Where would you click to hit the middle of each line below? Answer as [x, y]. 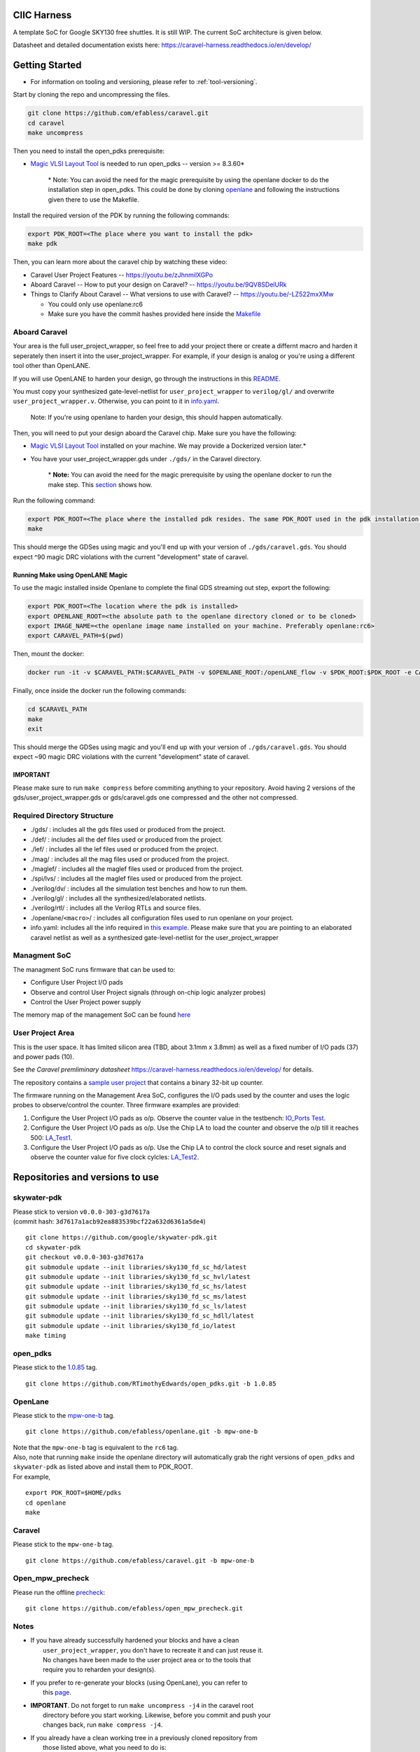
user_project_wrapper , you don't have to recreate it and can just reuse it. [153, 1650]
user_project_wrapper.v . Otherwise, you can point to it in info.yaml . [116, 401]
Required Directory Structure [63, 815]
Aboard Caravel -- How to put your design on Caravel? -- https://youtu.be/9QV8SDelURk [159, 285]
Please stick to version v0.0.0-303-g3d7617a [82, 1212]
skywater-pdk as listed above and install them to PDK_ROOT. [103, 1467]
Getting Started [47, 65]
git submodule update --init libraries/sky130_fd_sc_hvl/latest [138, 1277]
